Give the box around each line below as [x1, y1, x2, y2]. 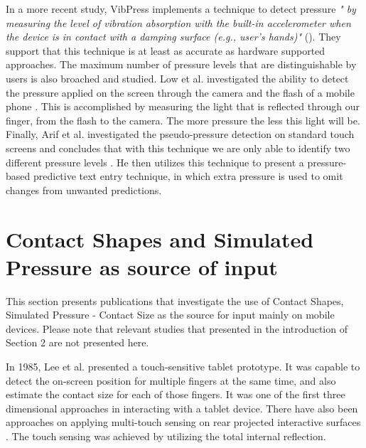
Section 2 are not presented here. [6, 335, 149, 350]
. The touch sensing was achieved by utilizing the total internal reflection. [6, 428, 326, 443]
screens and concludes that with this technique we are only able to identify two [6, 140, 350, 155]
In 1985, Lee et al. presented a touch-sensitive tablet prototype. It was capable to [6, 359, 360, 373]
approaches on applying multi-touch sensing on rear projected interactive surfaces [6, 415, 361, 430]
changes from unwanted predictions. [6, 182, 162, 197]
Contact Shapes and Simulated [6, 224, 314, 253]
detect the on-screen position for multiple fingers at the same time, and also [6, 373, 336, 388]
